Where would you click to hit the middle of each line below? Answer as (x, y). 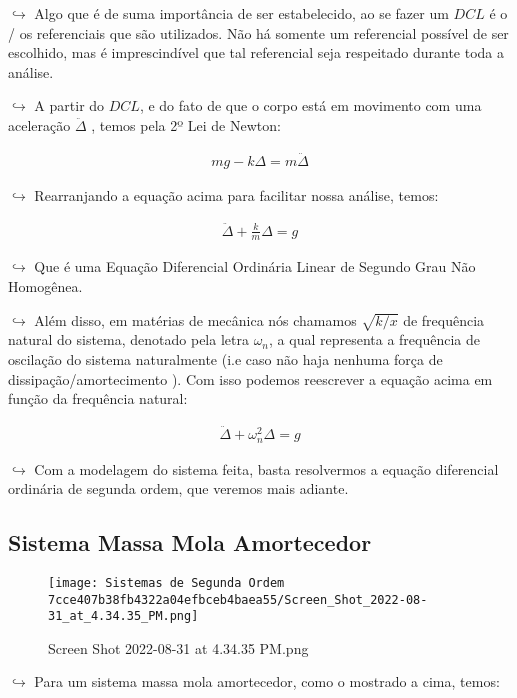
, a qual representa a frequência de (374, 339)
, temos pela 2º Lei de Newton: (186, 124)
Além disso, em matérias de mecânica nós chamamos (195, 319)
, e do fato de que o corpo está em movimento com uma (310, 105)
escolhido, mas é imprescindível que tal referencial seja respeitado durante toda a (256, 52)
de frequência (444, 319)
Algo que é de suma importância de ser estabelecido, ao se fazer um (241, 13)
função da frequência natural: (98, 398)
